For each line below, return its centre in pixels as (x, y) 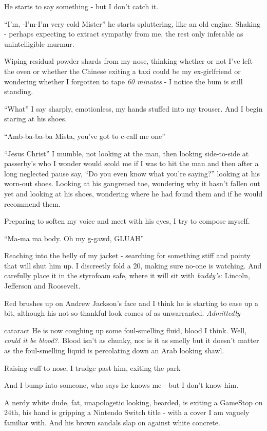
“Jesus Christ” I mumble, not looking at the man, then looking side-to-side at (127, 153)
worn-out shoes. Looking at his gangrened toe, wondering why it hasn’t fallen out (132, 183)
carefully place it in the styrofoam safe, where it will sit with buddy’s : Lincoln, (127, 275)
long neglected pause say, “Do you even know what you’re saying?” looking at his (132, 173)
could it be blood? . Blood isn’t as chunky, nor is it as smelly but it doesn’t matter (132, 340)
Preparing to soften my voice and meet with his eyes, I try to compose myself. (127, 221)
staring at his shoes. (36, 119)
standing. (19, 91)
